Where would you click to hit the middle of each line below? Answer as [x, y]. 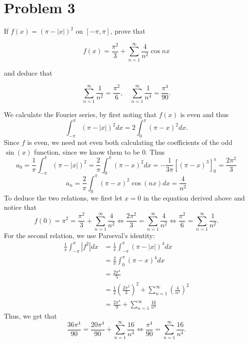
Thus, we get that [30, 315]
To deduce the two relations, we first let [63, 197]
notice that [20, 207]
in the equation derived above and [194, 197]
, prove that [128, 31]
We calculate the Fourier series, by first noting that [80, 114]
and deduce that [28, 72]
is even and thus [205, 114]
